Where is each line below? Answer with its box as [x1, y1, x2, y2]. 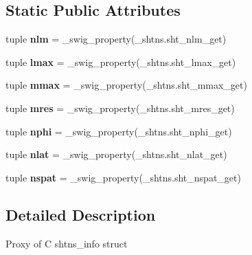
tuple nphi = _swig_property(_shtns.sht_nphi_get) [5, 124, 232, 138]
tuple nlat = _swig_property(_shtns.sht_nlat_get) [5, 147, 227, 162]
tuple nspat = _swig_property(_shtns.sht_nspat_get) [5, 170, 241, 184]
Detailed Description [5, 203, 156, 225]
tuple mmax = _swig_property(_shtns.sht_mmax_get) [5, 78, 247, 92]
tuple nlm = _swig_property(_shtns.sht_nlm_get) [5, 32, 227, 46]
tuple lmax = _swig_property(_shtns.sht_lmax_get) [5, 54, 236, 69]
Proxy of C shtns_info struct [5, 236, 128, 250]
